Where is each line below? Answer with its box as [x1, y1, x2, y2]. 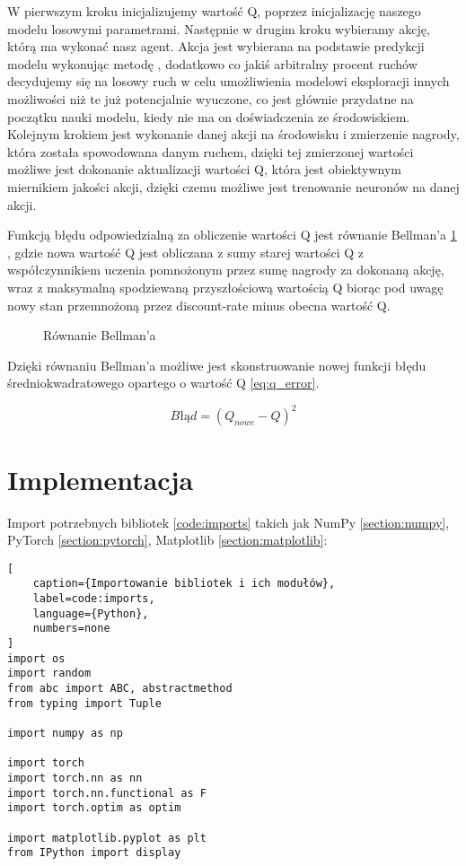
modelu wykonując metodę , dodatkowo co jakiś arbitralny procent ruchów [7, 54, 418, 73]
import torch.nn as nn [7, 771, 143, 784]
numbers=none [32, 622, 110, 635]
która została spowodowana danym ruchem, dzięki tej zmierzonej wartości [7, 142, 414, 161]
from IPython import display [7, 846, 181, 860]
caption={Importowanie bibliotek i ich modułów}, [32, 577, 336, 590]
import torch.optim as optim [7, 801, 181, 815]
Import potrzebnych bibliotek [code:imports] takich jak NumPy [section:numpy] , [7, 512, 450, 531]
